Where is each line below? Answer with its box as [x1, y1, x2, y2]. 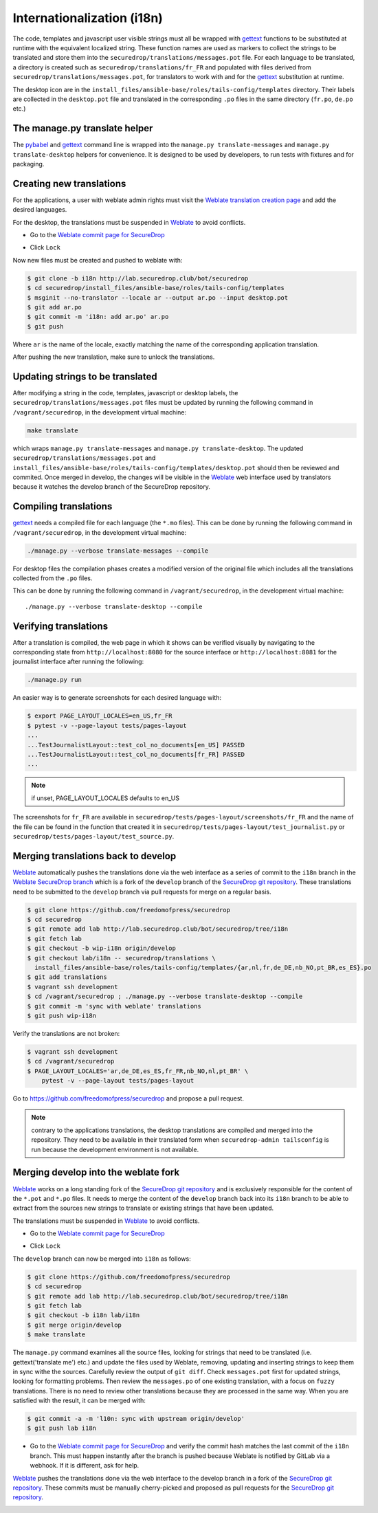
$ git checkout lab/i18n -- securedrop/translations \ [27, 954, 216, 962]
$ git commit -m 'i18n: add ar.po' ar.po [27, 313, 169, 321]
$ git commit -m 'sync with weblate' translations [27, 1002, 202, 1010]
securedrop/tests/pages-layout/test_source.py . [12, 832, 175, 840]
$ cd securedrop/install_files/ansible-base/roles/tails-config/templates [27, 284, 285, 292]
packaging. [12, 159, 45, 168]
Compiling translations [12, 500, 113, 512]
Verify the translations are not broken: [12, 1029, 120, 1037]
